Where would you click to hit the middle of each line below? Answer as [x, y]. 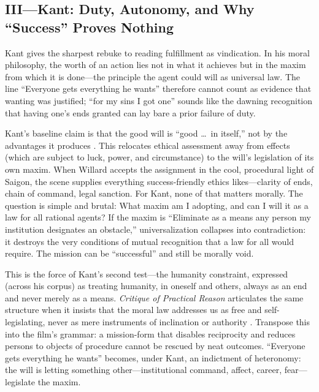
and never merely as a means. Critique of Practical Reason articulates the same [154, 297]
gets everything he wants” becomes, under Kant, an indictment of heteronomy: [153, 357]
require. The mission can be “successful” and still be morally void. [129, 253]
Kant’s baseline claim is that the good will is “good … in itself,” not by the [146, 133]
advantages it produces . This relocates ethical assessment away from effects [148, 145]
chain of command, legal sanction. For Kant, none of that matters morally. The [154, 193]
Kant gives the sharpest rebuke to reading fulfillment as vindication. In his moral [157, 52]
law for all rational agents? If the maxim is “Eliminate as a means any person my [158, 217]
